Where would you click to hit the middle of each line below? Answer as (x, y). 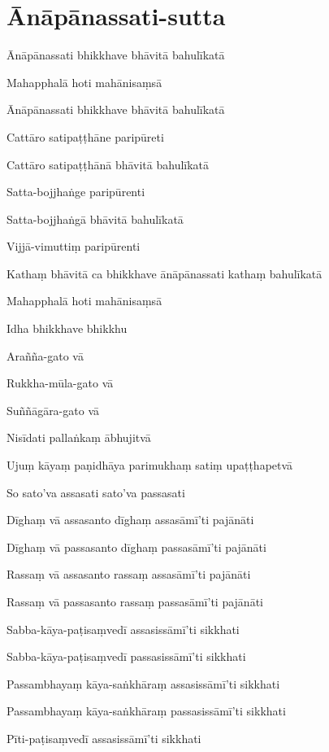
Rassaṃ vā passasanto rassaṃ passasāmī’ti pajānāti (135, 601)
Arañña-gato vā (45, 355)
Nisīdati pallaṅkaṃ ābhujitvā (79, 437)
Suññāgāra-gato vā (53, 410)
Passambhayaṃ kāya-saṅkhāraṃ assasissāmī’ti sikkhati (143, 683)
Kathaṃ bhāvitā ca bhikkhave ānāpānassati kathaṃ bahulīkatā (164, 273)
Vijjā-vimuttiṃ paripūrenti (74, 246)
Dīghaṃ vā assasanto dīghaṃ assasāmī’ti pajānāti (130, 520)
